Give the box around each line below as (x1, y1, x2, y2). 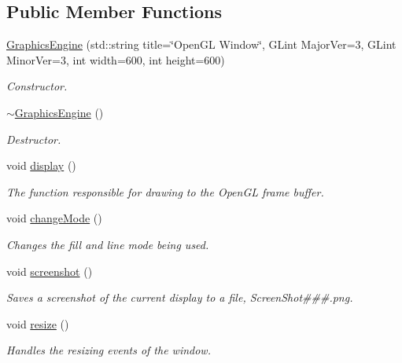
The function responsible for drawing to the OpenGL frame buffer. (6, 183, 324, 200)
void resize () (6, 315, 69, 332)
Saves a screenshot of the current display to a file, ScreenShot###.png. (6, 289, 353, 306)
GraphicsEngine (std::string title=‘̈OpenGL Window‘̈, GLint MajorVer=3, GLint (6, 36, 396, 53)
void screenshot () (6, 262, 93, 279)
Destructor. (6, 130, 61, 147)
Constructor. (6, 78, 68, 94)
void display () (6, 157, 76, 174)
